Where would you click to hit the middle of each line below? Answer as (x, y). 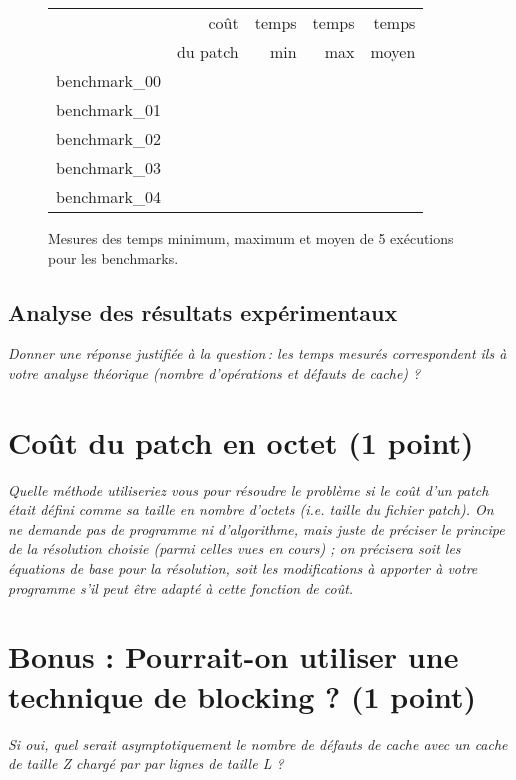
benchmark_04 (108, 196)
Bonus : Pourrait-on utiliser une (233, 656)
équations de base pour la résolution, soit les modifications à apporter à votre (243, 568)
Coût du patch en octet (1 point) (241, 441)
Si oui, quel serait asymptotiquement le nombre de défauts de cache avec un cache (258, 743)
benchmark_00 (108, 80)
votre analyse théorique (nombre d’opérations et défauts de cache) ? (214, 372)
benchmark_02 (108, 138)
